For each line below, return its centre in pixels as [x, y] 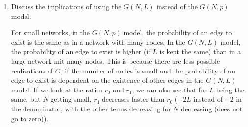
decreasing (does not [212, 108]
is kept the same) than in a [200, 51]
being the [230, 89]
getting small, [71, 99]
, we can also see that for [169, 89]
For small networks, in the [50, 32]
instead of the [177, 6]
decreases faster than [133, 99]
